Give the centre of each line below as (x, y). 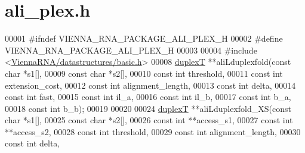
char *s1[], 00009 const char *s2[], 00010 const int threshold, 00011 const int (144, 73)
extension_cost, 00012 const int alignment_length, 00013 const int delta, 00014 (150, 85)
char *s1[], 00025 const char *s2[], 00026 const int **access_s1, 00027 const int (149, 120)
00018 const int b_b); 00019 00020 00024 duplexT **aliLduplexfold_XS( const (148, 108)
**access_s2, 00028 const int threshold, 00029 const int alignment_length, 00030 (153, 131)
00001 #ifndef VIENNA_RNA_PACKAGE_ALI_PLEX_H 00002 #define (144, 38)
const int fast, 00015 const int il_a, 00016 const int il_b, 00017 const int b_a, (148, 97)
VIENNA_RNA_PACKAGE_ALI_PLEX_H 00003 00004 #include (131, 50)
